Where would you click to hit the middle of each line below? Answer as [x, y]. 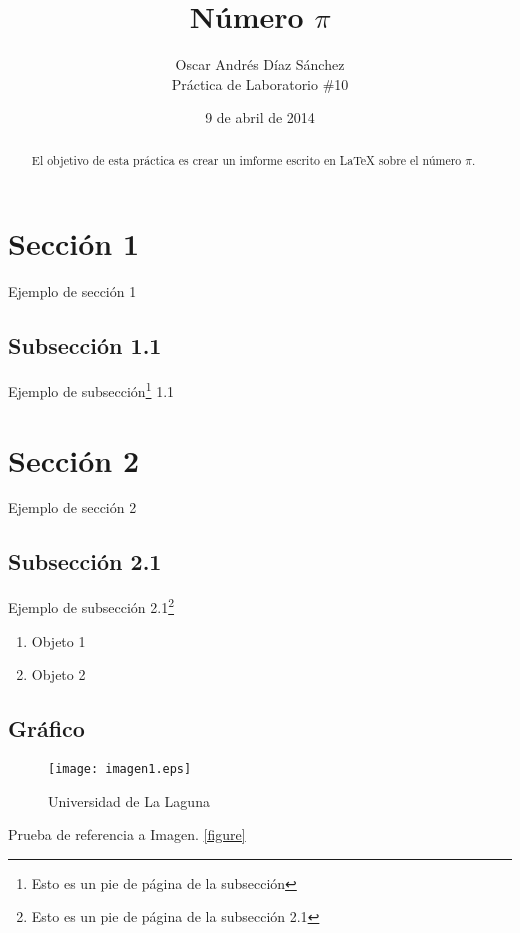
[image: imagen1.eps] [120, 768]
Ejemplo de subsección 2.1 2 [91, 605]
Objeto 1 [58, 640]
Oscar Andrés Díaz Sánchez [260, 64]
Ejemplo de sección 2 [72, 507]
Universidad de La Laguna [129, 800]
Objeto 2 [58, 674]
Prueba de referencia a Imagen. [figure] [127, 834]
